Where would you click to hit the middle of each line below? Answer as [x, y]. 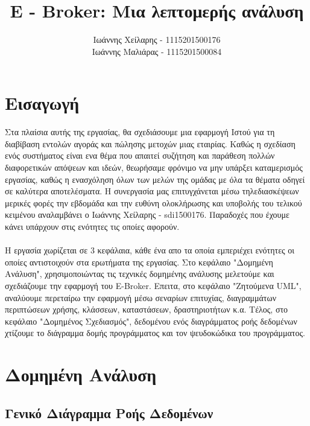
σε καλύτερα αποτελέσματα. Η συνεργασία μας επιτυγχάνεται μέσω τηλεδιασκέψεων [152, 191]
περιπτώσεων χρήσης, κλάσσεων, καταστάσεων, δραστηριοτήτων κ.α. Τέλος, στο [147, 309]
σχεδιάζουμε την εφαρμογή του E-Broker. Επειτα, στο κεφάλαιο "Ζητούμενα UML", [153, 285]
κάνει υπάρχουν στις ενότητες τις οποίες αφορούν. [92, 226]
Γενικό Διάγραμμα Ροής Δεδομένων [109, 412]
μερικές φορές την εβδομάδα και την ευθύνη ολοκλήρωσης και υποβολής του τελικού [153, 202]
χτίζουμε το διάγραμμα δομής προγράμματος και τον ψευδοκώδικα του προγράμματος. [155, 333]
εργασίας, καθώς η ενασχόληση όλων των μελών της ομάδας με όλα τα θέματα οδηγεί [155, 179]
